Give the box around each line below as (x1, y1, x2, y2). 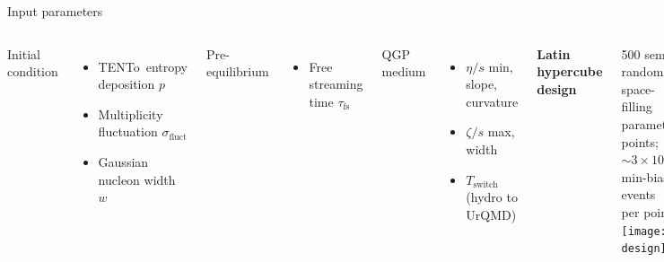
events (621, 185, 656, 204)
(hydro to (466, 188, 518, 206)
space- (621, 79, 655, 98)
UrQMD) (466, 205, 517, 223)
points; (621, 132, 659, 151)
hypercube (537, 62, 603, 81)
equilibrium (206, 62, 269, 81)
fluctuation (98, 122, 158, 141)
